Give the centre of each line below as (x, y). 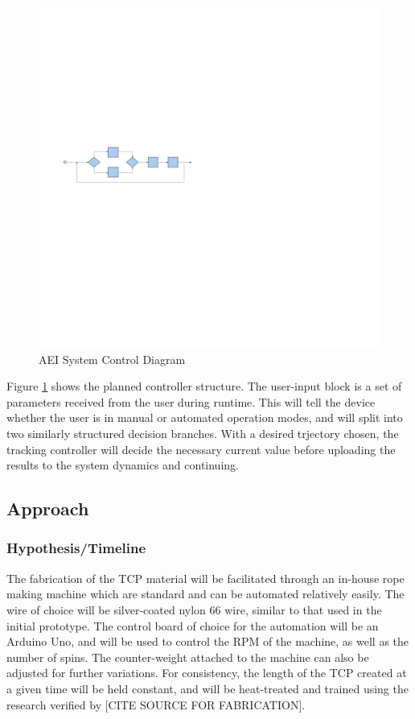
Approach (48, 508)
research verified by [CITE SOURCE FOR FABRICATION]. (156, 704)
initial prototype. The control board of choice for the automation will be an (193, 625)
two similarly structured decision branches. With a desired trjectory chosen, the (203, 433)
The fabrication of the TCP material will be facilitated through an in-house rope (205, 578)
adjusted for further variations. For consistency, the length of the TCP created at (207, 673)
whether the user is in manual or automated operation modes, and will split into (205, 417)
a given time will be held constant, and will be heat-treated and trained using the (207, 688)
